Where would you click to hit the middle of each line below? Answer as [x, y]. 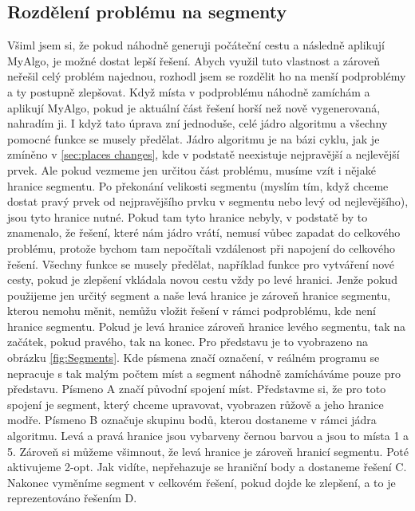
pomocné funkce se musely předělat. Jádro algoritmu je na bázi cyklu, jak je [194, 138]
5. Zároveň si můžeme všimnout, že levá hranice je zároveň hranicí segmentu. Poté [208, 451]
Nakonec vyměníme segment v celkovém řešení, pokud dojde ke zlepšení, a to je [202, 482]
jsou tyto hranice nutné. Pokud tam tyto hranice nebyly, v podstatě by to [188, 216]
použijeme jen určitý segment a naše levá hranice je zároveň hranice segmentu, [199, 295]
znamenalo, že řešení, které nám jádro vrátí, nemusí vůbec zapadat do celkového [204, 232]
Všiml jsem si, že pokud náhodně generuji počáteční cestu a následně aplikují [196, 45]
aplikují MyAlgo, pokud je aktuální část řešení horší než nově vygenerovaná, [194, 107]
